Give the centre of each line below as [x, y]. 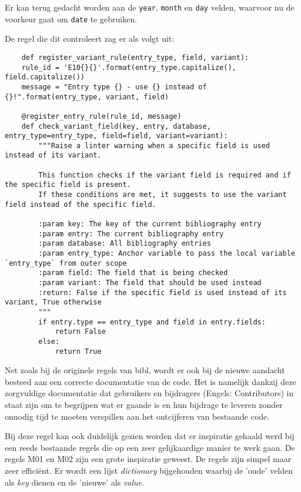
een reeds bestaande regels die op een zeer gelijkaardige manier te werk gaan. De [150, 447]
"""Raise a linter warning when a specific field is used [154, 145]
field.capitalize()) [45, 77]
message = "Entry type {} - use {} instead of [114, 87]
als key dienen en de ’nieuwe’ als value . [74, 482]
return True [78, 351]
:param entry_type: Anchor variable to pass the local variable [167, 254]
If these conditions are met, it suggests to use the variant [163, 195]
